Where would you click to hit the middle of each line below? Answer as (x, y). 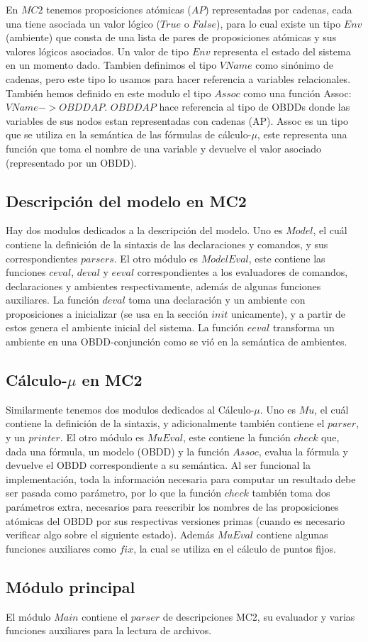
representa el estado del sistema (282, 51)
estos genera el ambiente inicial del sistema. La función (125, 327)
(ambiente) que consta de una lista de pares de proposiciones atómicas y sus (171, 37)
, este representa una (302, 134)
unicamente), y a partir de (288, 313)
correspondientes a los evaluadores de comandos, (242, 272)
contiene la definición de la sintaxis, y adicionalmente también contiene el (165, 423)
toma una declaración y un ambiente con (217, 300)
